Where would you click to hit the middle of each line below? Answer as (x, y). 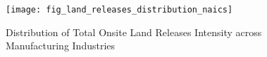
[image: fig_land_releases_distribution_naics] (119, 10)
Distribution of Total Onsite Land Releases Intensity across (134, 32)
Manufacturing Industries (61, 46)
